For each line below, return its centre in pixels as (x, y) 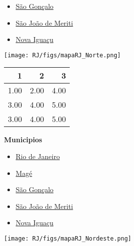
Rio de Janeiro (38, 156)
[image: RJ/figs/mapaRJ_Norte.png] (63, 55)
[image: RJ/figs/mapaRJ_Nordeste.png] (68, 239)
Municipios (23, 140)
